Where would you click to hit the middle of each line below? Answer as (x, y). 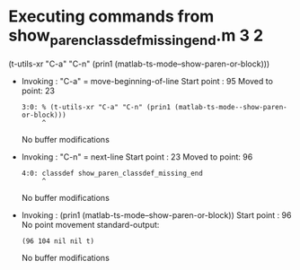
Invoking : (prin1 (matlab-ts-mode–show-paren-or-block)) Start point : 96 (156, 215)
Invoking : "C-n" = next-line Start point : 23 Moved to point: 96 (137, 157)
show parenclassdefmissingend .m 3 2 (136, 37)
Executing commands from (111, 17)
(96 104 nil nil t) (58, 241)
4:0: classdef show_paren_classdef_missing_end (112, 173)
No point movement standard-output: (90, 224)
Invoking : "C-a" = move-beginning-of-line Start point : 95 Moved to (147, 81)
